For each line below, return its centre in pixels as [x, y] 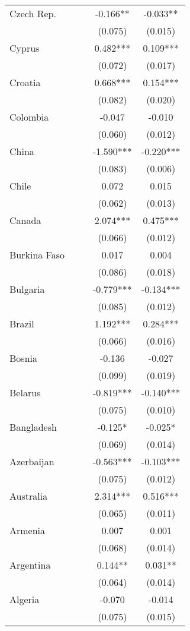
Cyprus [25, 48]
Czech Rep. [33, 13]
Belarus [25, 392]
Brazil [22, 324]
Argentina [30, 565]
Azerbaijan [32, 461]
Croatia [25, 82]
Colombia [29, 117]
